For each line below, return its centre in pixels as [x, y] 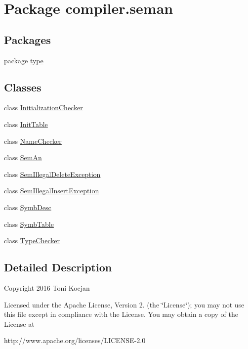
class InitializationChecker [43, 108]
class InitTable [26, 124]
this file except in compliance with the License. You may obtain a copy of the [121, 314]
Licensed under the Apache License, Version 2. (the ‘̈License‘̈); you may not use [124, 304]
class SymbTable [29, 224]
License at [19, 324]
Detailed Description [58, 267]
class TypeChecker [32, 240]
